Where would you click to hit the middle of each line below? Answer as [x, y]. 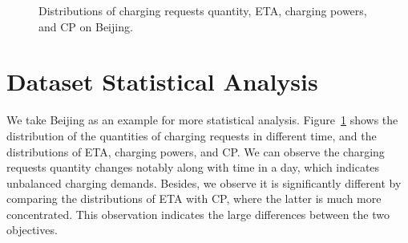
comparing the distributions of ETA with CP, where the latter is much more [194, 198]
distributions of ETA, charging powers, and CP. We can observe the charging [196, 151]
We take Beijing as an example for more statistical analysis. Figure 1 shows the [202, 120]
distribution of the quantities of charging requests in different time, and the [192, 135]
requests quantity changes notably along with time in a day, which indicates [193, 167]
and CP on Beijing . [86, 26]
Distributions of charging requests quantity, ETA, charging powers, [203, 10]
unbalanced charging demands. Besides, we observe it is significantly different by [204, 182]
